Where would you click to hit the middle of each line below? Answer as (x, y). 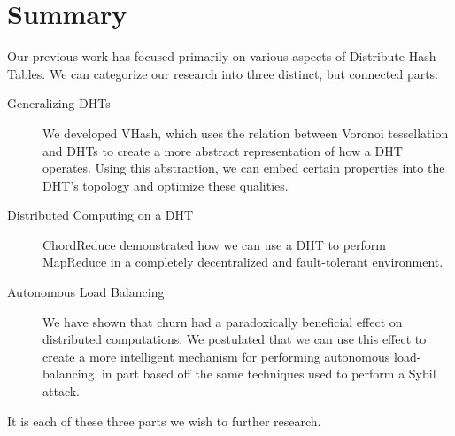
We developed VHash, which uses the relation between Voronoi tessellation (246, 132)
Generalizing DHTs (59, 103)
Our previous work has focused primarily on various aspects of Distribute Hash (222, 56)
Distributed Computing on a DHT (100, 215)
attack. (61, 391)
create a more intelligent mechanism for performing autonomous (216, 356)
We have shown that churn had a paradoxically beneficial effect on (223, 321)
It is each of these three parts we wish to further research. (164, 420)
